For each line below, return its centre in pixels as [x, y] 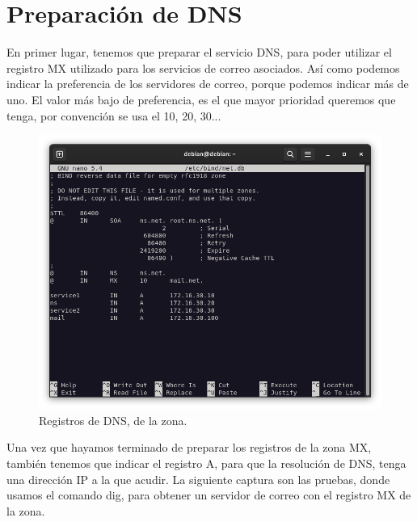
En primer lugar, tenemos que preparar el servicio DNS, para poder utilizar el [199, 52]
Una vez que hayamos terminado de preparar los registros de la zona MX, [189, 447]
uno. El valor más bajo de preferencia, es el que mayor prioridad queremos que [201, 99]
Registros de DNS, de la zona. [113, 420]
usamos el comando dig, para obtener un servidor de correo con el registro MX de [209, 495]
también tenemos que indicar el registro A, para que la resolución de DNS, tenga [206, 463]
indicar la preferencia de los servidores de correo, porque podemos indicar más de [208, 84]
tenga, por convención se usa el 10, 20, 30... [114, 115]
